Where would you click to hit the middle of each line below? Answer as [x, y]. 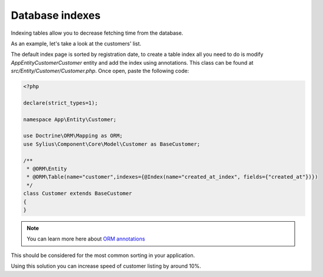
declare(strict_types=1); [61, 103]
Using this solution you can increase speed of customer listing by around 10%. [106, 266]
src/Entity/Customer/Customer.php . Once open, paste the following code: [100, 71]
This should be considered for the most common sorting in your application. [103, 255]
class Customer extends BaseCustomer [78, 193]
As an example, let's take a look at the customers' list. [76, 44]
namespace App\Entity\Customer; [70, 119]
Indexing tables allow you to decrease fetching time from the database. [97, 33]
